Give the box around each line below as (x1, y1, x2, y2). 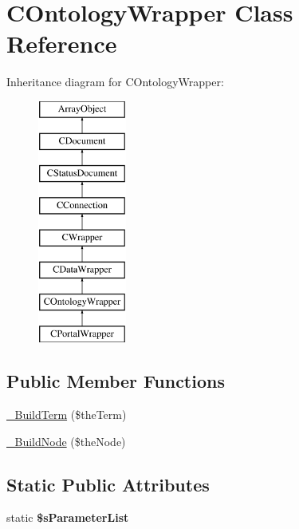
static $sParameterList (6, 509, 129, 526)
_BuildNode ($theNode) (6, 432, 126, 449)
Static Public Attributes (6, 472, 210, 496)
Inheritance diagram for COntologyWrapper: (6, 73, 224, 90)
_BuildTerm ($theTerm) (6, 406, 127, 423)
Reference (6, 27, 117, 60)
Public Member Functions (6, 369, 225, 393)
